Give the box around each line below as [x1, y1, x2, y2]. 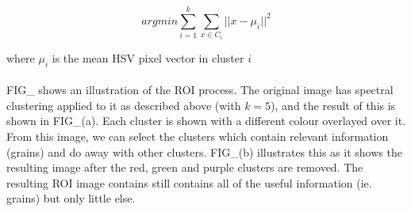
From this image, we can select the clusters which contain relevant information [6, 127, 389, 144]
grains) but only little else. [6, 190, 136, 206]
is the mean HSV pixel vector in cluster [52, 49, 244, 66]
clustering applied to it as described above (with [6, 97, 241, 113]
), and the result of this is [271, 97, 396, 113]
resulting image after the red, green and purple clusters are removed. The [6, 159, 363, 176]
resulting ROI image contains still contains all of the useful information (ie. [6, 174, 372, 191]
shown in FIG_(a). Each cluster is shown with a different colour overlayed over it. [6, 112, 406, 129]
